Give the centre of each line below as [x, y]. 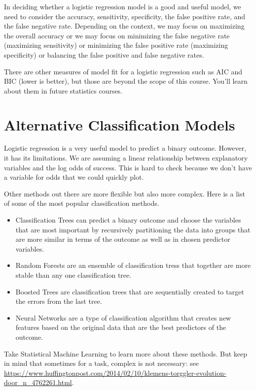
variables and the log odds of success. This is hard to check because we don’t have [128, 167]
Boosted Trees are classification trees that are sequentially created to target [130, 291]
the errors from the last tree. [59, 301]
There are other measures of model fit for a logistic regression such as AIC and [123, 71]
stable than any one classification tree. [73, 275]
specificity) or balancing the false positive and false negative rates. [104, 54]
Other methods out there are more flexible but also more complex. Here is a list [125, 193]
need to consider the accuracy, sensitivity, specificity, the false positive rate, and [125, 16]
